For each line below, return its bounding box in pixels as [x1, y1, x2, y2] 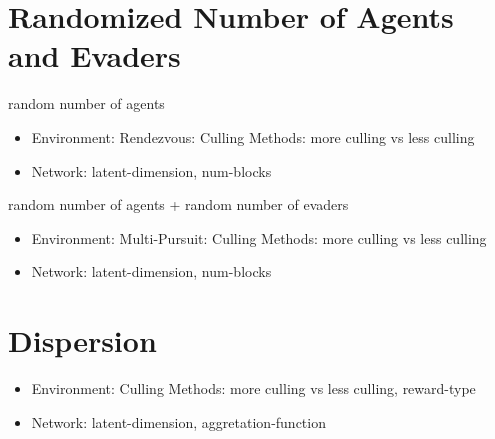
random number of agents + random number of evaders [8, 194, 349, 215]
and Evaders [8, 35, 181, 76]
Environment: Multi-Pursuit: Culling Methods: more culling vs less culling [31, 227, 487, 248]
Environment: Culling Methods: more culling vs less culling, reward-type [31, 378, 476, 398]
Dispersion [8, 320, 157, 361]
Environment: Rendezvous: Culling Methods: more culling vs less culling [31, 126, 475, 147]
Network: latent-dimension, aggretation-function [31, 411, 326, 432]
